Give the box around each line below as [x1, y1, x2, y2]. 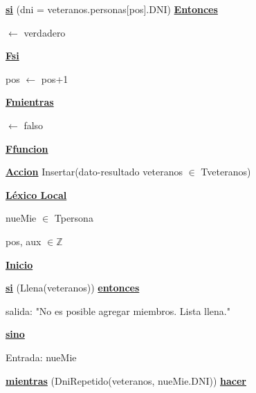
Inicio [6, 257, 33, 271]
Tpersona [54, 211, 93, 225]
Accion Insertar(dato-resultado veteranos [6, 164, 183, 179]
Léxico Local [6, 187, 67, 202]
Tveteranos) [201, 164, 251, 179]
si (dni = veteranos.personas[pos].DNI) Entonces [6, 2, 218, 16]
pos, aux [6, 233, 42, 248]
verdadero [24, 25, 66, 39]
